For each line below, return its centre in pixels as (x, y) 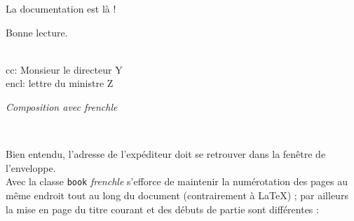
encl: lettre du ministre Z (60, 83)
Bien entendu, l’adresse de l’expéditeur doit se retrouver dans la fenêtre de (166, 154)
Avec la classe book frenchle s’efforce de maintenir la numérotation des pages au (177, 181)
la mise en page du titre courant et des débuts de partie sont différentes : (162, 209)
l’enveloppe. (31, 167)
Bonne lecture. (37, 32)
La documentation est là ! (61, 8)
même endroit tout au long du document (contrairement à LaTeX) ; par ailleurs (177, 195)
